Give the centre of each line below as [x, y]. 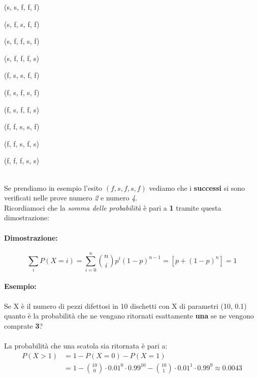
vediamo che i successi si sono [197, 187]
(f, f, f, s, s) [22, 161]
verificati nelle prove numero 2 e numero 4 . [71, 198]
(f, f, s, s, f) [22, 126]
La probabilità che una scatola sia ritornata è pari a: [86, 345]
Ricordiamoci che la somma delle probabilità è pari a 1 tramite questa [113, 207]
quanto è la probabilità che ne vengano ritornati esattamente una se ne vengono [129, 316]
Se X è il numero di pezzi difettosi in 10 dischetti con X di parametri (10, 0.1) [125, 306]
